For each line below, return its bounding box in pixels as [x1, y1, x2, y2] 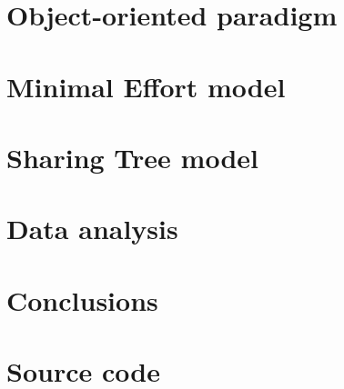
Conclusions [6, 281, 158, 318]
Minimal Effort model [6, 67, 286, 105]
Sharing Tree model [6, 138, 258, 175]
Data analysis [6, 210, 178, 247]
